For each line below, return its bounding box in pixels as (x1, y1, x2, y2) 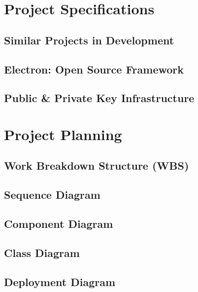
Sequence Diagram (4, 187, 100, 202)
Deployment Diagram (4, 274, 116, 289)
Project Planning (4, 124, 122, 144)
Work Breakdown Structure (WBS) (4, 158, 189, 173)
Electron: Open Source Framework (4, 61, 184, 76)
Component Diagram (4, 216, 113, 231)
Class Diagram (4, 245, 80, 260)
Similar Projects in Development (4, 32, 174, 47)
